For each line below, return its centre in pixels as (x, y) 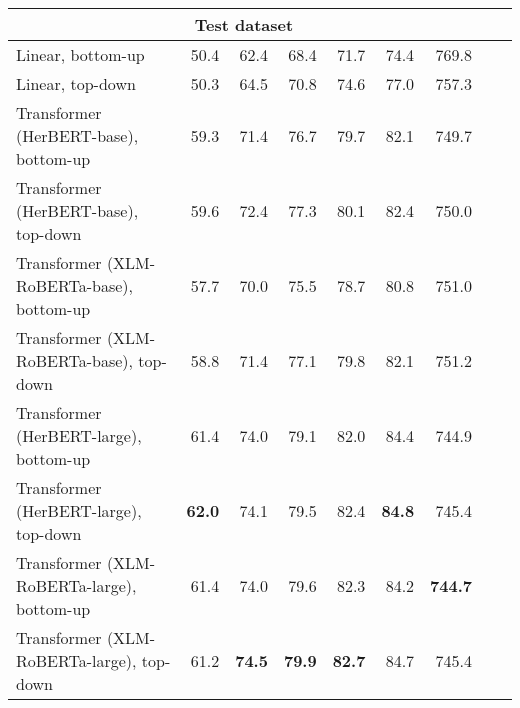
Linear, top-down (76, 83)
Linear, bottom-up (80, 54)
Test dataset (244, 24)
